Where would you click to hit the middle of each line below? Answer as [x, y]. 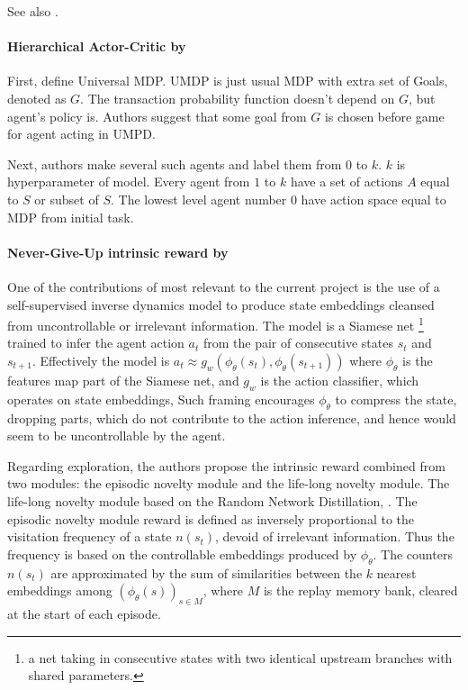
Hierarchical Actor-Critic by [97, 46]
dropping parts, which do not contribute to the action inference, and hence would [232, 418]
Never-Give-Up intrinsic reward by [118, 252]
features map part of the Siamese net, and [123, 380]
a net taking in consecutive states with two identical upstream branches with [240, 657]
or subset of [67, 199]
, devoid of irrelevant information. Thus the [335, 536]
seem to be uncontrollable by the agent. [117, 436]
